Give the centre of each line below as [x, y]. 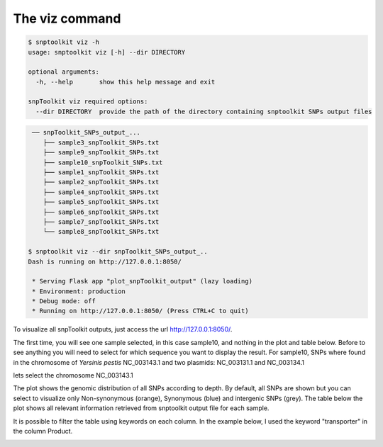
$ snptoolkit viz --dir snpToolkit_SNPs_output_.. [118, 252]
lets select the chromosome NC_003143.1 [73, 375]
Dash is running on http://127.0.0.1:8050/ [105, 261]
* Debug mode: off [64, 301]
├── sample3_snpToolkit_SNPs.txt [101, 142]
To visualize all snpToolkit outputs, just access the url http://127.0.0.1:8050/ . [123, 329]
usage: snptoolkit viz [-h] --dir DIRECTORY [107, 52]
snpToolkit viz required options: [88, 102]
